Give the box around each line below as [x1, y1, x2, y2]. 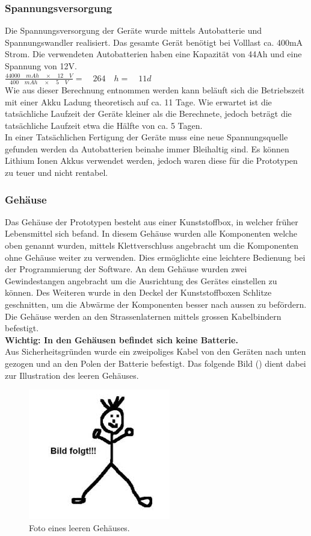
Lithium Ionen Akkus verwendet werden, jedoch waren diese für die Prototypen [5, 154, 298, 167]
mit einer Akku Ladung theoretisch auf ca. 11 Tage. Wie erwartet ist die [5, 95, 272, 108]
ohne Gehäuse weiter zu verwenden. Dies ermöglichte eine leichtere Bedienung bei [5, 251, 306, 263]
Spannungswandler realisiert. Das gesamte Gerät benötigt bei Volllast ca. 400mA [5, 36, 303, 48]
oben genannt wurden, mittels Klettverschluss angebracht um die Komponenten [5, 239, 299, 252]
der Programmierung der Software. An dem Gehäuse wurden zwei [5, 263, 247, 275]
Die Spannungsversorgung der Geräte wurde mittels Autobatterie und [5, 24, 262, 37]
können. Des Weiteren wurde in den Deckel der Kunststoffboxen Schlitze [5, 286, 272, 299]
